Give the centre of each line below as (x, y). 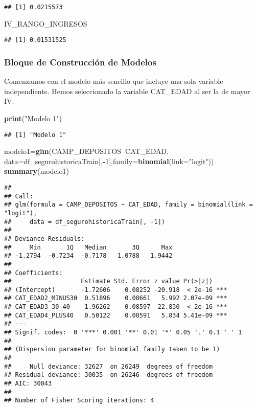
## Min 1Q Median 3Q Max (88, 247)
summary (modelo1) (37, 171)
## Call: (19, 196)
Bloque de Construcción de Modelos (80, 62)
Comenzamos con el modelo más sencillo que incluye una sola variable (114, 81)
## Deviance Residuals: (44, 239)
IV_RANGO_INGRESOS (46, 23)
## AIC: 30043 (28, 384)
